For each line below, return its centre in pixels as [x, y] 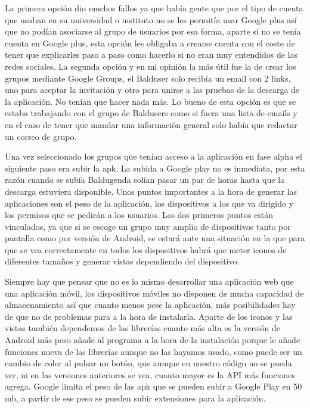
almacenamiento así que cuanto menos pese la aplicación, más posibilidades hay [150, 305]
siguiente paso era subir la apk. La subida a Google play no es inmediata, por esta [155, 168]
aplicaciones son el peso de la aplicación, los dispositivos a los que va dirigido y [149, 203]
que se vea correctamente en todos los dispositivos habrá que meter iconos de [146, 249]
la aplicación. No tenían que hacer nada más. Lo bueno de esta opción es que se [151, 101]
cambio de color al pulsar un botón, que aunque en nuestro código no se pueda [148, 363]
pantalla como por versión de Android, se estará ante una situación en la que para [155, 238]
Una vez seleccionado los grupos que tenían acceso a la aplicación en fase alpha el [154, 156]
